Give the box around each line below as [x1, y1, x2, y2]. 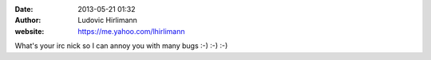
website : [14, 26, 45, 36]
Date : [14, 5, 34, 13]
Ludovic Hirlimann [77, 16, 137, 25]
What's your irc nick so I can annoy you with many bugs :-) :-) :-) [14, 41, 228, 51]
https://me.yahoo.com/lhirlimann [77, 26, 185, 36]
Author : [14, 16, 42, 25]
